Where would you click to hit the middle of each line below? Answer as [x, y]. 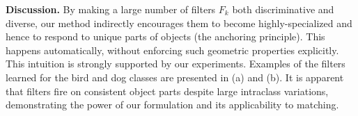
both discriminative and [283, 9]
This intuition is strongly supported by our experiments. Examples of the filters [176, 64]
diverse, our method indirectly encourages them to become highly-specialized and [179, 23]
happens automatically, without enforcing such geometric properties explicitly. [172, 50]
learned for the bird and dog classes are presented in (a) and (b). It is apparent [175, 77]
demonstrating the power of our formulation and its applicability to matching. [172, 105]
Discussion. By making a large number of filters [111, 9]
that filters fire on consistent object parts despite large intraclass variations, [167, 91]
